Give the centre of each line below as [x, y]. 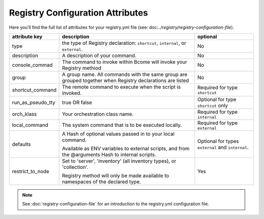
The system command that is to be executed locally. [122, 125]
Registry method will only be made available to [116, 176]
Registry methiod [82, 68]
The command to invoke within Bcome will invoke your [125, 62]
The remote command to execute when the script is [121, 87]
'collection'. [75, 167]
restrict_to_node [31, 171]
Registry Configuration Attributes [78, 13]
